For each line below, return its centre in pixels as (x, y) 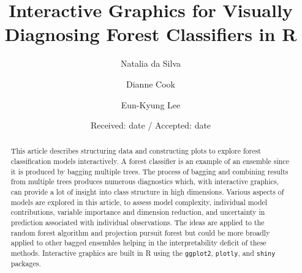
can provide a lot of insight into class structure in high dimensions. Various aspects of (147, 192)
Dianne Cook (151, 84)
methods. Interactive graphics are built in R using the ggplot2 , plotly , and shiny (143, 253)
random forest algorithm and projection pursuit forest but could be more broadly (140, 232)
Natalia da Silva (150, 63)
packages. (26, 264)
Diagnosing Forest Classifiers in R (151, 34)
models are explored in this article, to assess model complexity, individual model (139, 202)
